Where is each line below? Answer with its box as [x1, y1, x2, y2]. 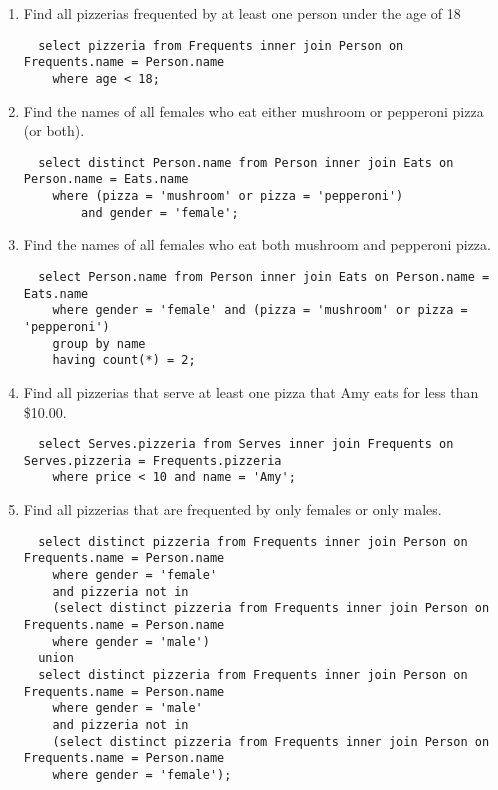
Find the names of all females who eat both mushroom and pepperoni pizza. [23, 234, 491, 255]
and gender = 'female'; [81, 205, 239, 220]
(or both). [23, 120, 85, 141]
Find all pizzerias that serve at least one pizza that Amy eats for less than [23, 381, 479, 402]
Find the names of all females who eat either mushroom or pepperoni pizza [23, 100, 484, 121]
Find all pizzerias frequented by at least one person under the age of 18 [23, 3, 461, 23]
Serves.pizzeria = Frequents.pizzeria [23, 453, 282, 468]
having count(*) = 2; [52, 353, 196, 368]
